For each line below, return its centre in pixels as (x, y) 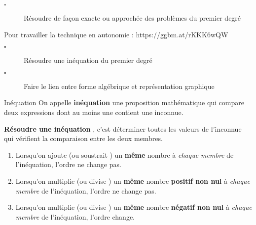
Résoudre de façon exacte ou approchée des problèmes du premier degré (132, 18)
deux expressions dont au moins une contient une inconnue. (94, 112)
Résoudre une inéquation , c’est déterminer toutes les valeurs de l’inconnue (123, 128)
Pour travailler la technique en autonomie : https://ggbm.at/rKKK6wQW (116, 34)
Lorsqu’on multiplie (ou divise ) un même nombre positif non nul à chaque (133, 181)
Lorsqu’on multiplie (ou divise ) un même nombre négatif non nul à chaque (134, 207)
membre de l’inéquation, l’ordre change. (75, 216)
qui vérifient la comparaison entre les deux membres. (83, 138)
